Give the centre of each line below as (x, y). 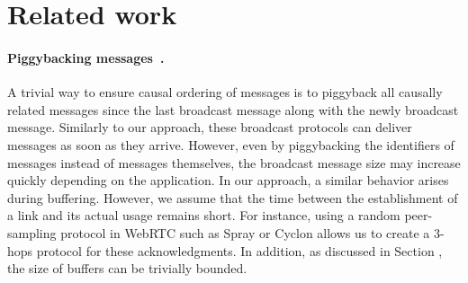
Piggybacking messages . (86, 57)
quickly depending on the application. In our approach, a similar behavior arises (228, 180)
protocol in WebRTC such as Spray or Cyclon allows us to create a (245, 232)
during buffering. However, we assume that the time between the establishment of (233, 197)
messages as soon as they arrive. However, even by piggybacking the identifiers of (231, 144)
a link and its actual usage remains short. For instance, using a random (204, 215)
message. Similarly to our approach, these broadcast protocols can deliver (210, 127)
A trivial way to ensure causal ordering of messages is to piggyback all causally (225, 92)
